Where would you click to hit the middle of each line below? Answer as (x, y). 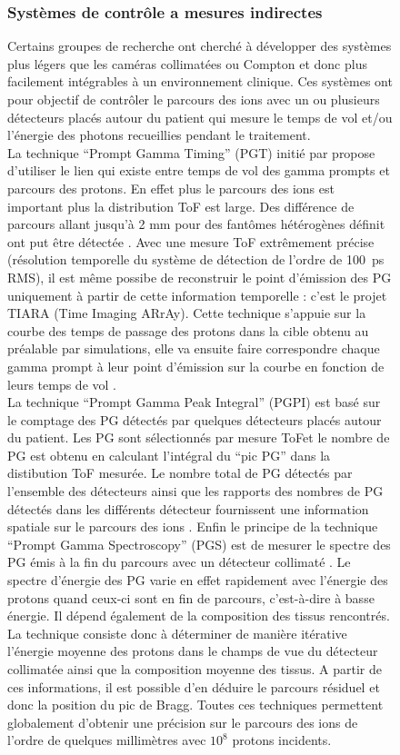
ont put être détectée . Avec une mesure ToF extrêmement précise (191, 241)
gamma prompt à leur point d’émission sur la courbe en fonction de (196, 366)
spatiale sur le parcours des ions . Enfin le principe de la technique (193, 527)
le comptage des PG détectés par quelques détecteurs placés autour (195, 419)
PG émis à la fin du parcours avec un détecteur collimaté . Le (179, 562)
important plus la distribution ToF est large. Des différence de (181, 206)
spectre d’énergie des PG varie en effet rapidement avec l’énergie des (198, 580)
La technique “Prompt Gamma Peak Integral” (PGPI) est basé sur (194, 402)
